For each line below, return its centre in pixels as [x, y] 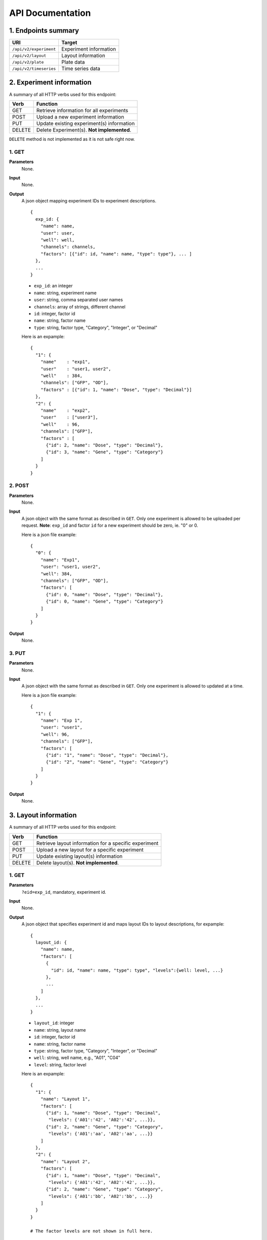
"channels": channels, [68, 247]
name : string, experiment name [65, 293]
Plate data [73, 62]
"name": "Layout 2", [65, 1161]
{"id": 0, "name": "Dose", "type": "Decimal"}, [104, 594]
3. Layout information [43, 815]
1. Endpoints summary [44, 31]
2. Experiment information [50, 83]
